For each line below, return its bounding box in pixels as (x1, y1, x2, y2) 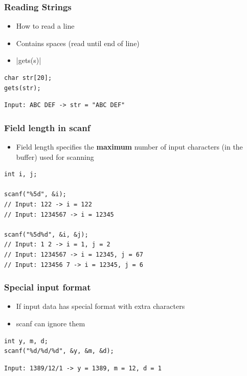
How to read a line (16, 20, 75, 31)
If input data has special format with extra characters (16, 301, 185, 311)
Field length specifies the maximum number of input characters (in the (16, 141, 243, 152)
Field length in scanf (4, 121, 91, 134)
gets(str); (4, 84, 41, 92)
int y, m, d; (4, 337, 48, 345)
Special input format (4, 281, 91, 294)
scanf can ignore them (16, 318, 85, 328)
